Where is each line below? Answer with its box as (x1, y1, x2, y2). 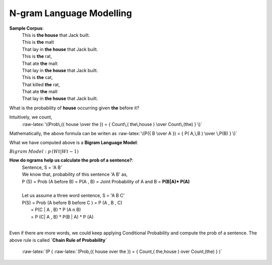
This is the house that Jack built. (22, 32, 90, 38)
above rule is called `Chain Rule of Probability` (9, 237, 107, 243)
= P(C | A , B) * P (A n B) (31, 207, 81, 213)
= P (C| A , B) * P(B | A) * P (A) (31, 214, 94, 220)
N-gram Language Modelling (9, 8, 132, 19)
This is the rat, (22, 53, 52, 59)
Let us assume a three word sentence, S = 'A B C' (22, 192, 125, 198)
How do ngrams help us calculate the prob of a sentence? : (9, 157, 133, 163)
